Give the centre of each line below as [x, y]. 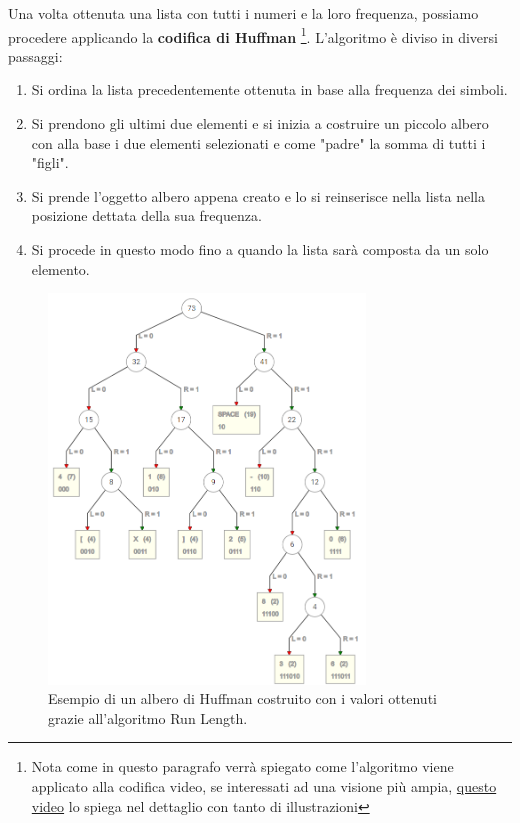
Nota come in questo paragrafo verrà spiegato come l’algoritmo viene [242, 766]
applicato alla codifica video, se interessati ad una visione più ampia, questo [264, 785]
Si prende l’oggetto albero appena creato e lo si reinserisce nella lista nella [258, 195]
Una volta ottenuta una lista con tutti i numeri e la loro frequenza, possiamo [243, 13]
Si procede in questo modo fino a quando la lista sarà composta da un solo [260, 249]
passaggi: [35, 55]
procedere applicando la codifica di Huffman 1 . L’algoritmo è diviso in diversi [253, 35]
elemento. [60, 268]
